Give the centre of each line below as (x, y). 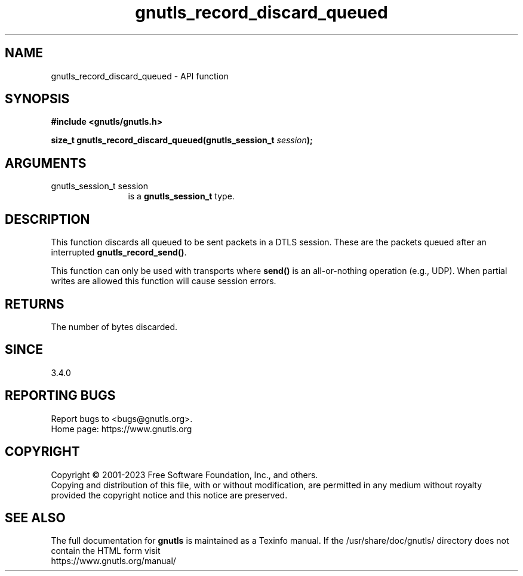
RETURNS (35, 304)
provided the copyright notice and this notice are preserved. (169, 495)
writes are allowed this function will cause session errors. (164, 281)
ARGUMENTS (46, 163)
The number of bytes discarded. (114, 326)
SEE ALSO (35, 518)
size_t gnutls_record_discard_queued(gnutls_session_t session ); (182, 140)
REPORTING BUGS (60, 396)
